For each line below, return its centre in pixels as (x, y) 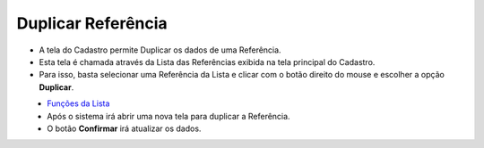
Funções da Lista (78, 103)
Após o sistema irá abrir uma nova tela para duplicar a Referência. (169, 116)
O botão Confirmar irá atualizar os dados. (124, 128)
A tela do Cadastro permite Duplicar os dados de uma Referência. (160, 50)
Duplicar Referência (92, 23)
